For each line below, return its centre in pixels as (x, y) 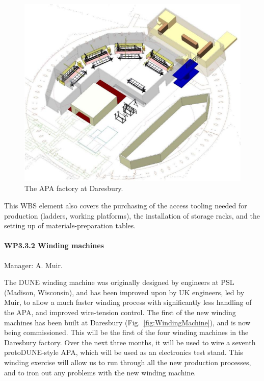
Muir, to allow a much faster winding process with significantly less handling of (128, 302)
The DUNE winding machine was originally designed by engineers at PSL (119, 282)
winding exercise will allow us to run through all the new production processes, (128, 362)
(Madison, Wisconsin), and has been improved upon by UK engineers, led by (124, 292)
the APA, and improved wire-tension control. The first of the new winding (120, 312)
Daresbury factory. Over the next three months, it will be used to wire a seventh (130, 342)
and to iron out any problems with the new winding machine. (100, 372)
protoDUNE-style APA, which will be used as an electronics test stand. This (124, 352)
